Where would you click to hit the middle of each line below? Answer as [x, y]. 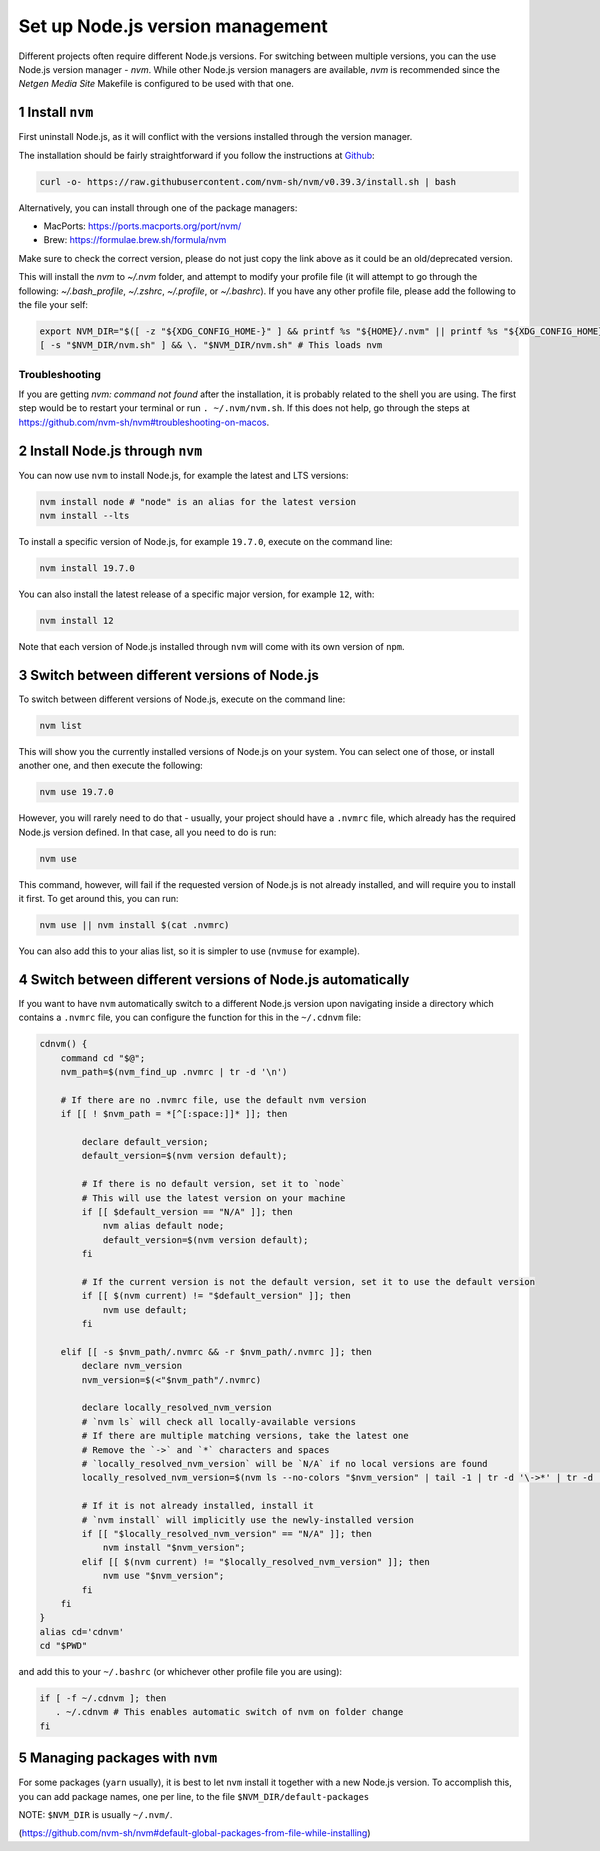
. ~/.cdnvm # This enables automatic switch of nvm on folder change [229, 1712]
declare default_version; [145, 1141]
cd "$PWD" [63, 1646]
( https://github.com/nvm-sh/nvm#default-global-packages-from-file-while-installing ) [194, 1833]
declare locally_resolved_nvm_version [176, 1408]
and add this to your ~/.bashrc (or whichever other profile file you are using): [180, 1672]
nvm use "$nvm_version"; [163, 1576]
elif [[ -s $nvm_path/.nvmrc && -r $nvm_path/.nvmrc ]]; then [216, 1351]
